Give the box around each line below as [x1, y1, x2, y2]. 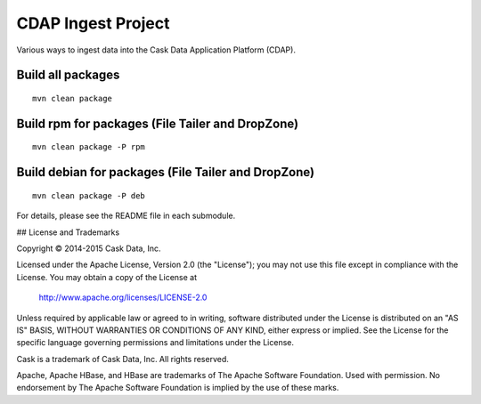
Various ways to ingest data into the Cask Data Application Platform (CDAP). [16, 44, 296, 55]
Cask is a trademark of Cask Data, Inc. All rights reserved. [16, 353, 229, 364]
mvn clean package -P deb [32, 190, 146, 200]
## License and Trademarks [16, 227, 120, 238]
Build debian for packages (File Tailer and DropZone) [16, 165, 315, 180]
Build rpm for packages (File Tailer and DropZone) [16, 116, 298, 131]
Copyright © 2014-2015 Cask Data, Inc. [16, 243, 161, 254]
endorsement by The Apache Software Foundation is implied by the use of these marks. [16, 383, 339, 393]
